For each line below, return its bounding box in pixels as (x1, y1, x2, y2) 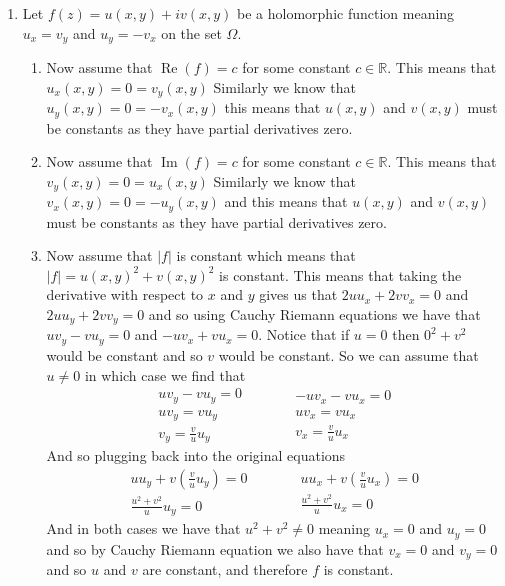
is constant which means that (176, 245, 356, 266)
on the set (161, 22, 222, 43)
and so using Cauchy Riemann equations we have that (148, 304, 481, 325)
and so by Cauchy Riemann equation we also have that (46, 538, 384, 559)
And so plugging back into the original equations (46, 445, 346, 466)
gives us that (259, 284, 338, 305)
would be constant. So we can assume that (218, 344, 479, 365)
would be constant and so (46, 344, 203, 365)
